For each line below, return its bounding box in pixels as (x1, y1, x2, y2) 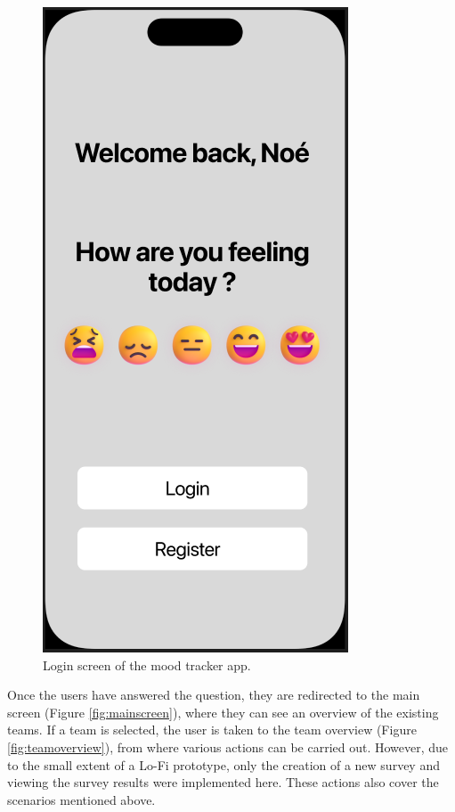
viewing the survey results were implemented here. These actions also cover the (7, 773, 439, 791)
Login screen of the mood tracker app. (43, 655, 251, 674)
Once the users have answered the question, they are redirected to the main (7, 685, 420, 704)
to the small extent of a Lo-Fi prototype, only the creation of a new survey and (7, 755, 440, 774)
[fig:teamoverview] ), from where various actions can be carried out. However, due (7, 737, 449, 756)
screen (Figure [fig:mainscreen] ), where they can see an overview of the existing (7, 702, 439, 721)
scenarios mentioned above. (7, 790, 156, 808)
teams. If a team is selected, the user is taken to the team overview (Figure (7, 720, 417, 739)
